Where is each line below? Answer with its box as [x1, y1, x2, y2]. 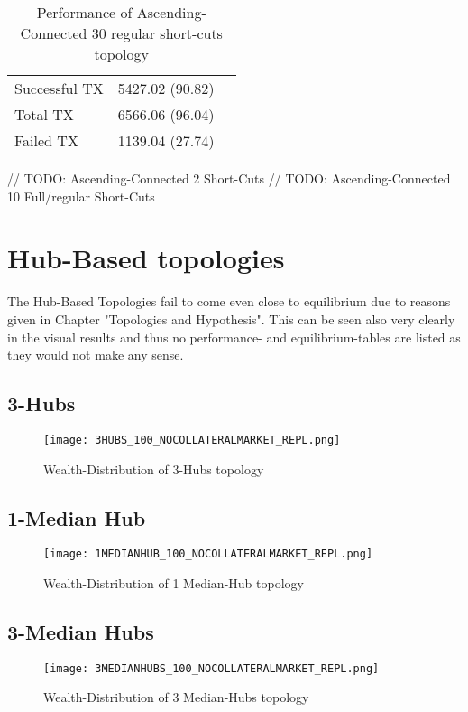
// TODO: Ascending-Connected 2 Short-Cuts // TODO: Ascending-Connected [7, 169, 451, 187]
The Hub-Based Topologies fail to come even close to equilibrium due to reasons [7, 292, 451, 311]
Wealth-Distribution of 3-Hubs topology [43, 459, 264, 478]
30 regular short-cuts [91, 23, 223, 43]
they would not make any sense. [7, 345, 184, 364]
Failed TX [14, 130, 78, 151]
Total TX [14, 104, 74, 125]
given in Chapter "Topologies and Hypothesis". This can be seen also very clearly [7, 309, 455, 328]
